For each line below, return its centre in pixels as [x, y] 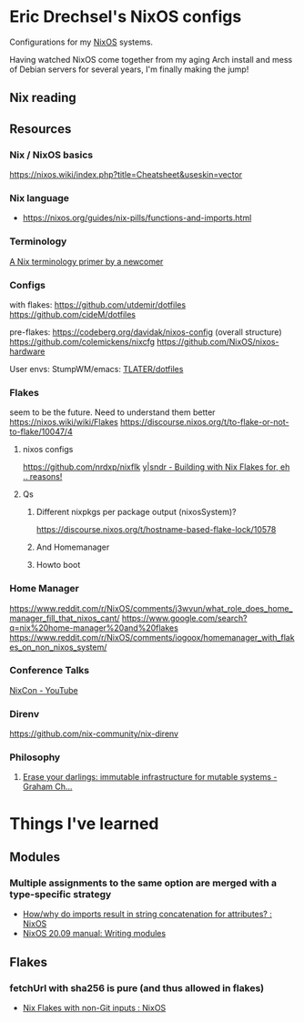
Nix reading [43, 98]
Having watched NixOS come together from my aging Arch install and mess [151, 59]
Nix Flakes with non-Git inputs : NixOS [94, 1007]
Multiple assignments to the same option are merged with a [143, 883]
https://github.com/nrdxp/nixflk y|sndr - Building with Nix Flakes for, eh [156, 467]
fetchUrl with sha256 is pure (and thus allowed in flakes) [137, 987]
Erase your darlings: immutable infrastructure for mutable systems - [150, 777]
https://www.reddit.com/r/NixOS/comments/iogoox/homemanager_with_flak [152, 637]
